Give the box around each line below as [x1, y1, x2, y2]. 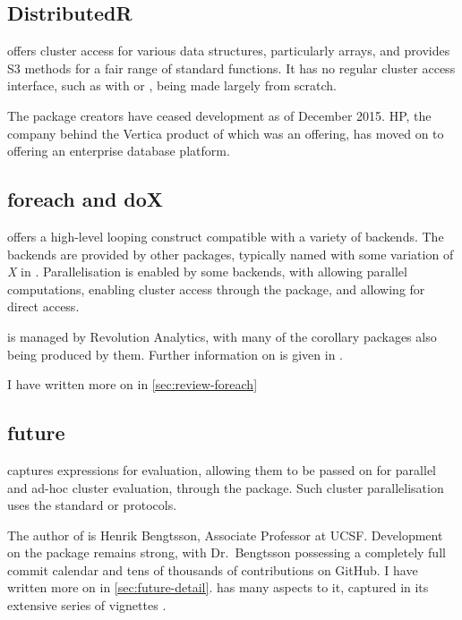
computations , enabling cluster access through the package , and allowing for [7, 279, 425, 298]
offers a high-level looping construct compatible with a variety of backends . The [7, 226, 444, 245]
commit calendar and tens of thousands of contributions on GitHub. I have [7, 560, 418, 579]
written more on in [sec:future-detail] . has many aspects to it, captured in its [7, 578, 429, 597]
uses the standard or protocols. [7, 496, 177, 514]
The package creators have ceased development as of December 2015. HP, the [7, 106, 432, 124]
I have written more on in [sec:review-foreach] [7, 375, 258, 394]
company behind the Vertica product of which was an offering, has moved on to [7, 123, 444, 142]
